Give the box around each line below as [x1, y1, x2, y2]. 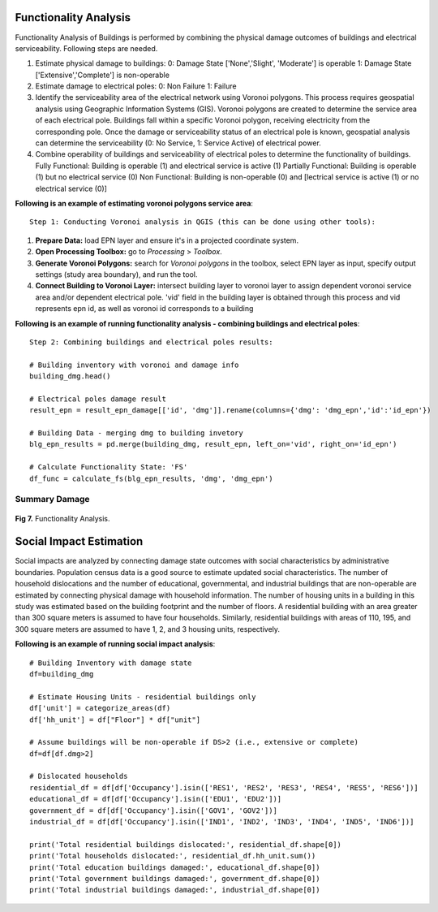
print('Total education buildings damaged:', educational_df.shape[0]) [29, 862, 320, 872]
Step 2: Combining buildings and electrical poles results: [29, 337, 273, 347]
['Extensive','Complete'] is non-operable [35, 70, 170, 80]
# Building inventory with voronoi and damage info [29, 360, 239, 370]
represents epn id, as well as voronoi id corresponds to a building [35, 304, 254, 313]
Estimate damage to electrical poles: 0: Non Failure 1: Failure [35, 81, 237, 91]
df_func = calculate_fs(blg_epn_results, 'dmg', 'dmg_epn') [29, 473, 273, 483]
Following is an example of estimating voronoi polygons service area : [15, 198, 253, 208]
